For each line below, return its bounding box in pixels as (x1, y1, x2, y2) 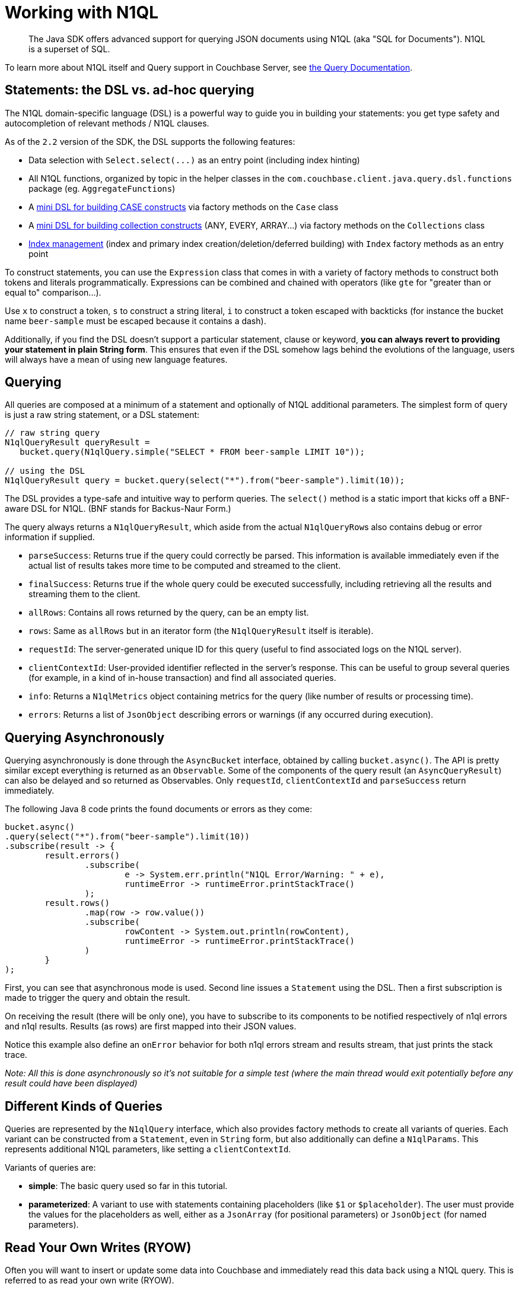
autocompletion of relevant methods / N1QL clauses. (5, 118, 209, 128)
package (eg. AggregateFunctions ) (28, 183, 176, 194)
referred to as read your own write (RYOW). (5, 1275, 174, 1285)
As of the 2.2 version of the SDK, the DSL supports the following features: (5, 136, 295, 147)
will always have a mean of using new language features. (5, 354, 228, 365)
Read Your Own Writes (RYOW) (5, 1240, 192, 1255)
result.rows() (44, 898, 110, 908)
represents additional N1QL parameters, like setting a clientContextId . (5, 1144, 291, 1155)
